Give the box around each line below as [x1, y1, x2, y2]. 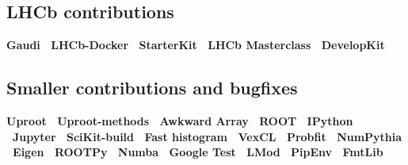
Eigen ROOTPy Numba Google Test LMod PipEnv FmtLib [13, 144, 383, 160]
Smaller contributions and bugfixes [6, 75, 298, 100]
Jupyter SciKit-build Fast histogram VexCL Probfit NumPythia [13, 128, 402, 144]
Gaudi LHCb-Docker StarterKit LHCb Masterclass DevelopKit [6, 36, 385, 53]
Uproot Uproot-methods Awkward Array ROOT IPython [6, 113, 353, 129]
